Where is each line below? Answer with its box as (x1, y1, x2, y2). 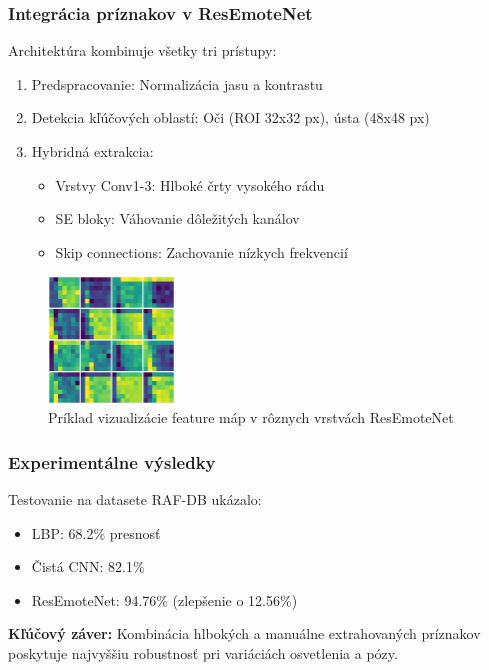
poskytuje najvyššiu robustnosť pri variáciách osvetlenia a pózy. (8, 642, 398, 663)
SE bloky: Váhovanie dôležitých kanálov (55, 208, 300, 229)
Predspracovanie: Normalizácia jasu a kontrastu (31, 73, 323, 94)
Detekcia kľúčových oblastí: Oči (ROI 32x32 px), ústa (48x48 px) (31, 107, 430, 128)
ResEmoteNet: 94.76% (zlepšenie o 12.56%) (31, 589, 298, 610)
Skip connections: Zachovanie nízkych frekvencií (55, 241, 348, 262)
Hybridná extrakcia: (31, 141, 154, 161)
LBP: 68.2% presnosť (31, 522, 161, 543)
